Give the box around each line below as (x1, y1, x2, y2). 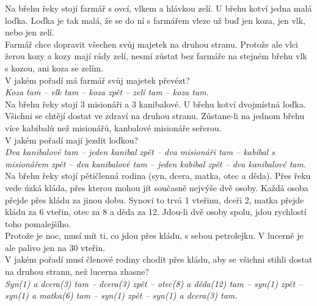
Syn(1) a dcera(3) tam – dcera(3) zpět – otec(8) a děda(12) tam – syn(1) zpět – (5, 277, 303, 290)
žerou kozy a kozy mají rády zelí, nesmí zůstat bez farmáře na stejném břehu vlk (5, 49, 307, 62)
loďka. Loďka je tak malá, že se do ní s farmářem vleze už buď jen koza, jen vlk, (5, 13, 305, 26)
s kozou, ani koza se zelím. (5, 61, 104, 74)
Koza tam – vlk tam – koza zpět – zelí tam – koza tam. (5, 86, 209, 98)
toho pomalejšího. (5, 217, 71, 230)
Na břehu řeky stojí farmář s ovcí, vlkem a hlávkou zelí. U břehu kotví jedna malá (5, 2, 312, 14)
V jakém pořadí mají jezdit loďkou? (5, 133, 139, 146)
